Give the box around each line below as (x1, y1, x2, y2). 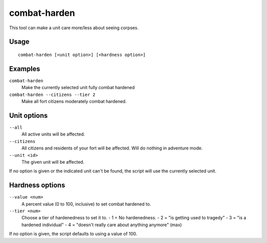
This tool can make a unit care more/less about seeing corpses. (9, 25, 138, 31)
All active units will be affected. (21, 131, 85, 137)
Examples (9, 64, 41, 73)
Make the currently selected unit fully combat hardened (21, 85, 135, 91)
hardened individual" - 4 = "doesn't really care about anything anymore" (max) (21, 222, 182, 228)
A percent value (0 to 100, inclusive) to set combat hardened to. (21, 201, 151, 207)
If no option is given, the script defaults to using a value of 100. (9, 231, 137, 237)
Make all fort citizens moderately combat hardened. (21, 98, 127, 104)
